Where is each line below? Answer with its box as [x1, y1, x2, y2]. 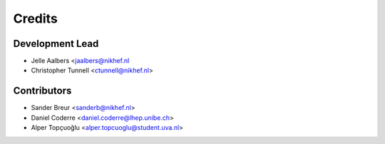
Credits [13, 11, 58, 26]
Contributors [13, 85, 72, 97]
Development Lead [13, 38, 99, 50]
